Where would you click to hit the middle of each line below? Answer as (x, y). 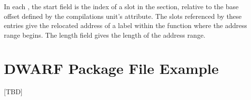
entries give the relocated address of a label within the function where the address (125, 25)
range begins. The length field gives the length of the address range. (105, 35)
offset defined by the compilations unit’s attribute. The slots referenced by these (123, 16)
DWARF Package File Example (111, 68)
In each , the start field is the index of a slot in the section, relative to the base (121, 6)
